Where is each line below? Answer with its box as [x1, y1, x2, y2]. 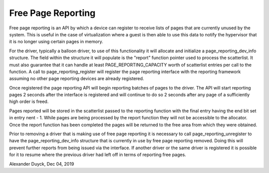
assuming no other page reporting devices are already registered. [9, 76, 144, 82]
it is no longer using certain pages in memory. [9, 39, 103, 45]
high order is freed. [9, 98, 49, 104]
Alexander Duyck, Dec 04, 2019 [9, 161, 74, 167]
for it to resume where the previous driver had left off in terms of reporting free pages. [9, 152, 186, 158]
